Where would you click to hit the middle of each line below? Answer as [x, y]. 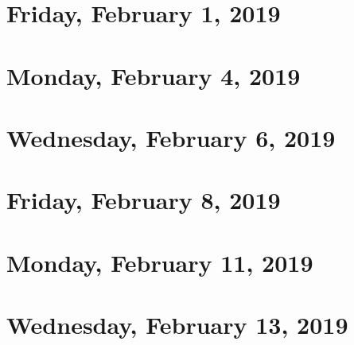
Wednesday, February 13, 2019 [177, 325]
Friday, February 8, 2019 [144, 200]
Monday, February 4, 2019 [154, 75]
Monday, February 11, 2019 [160, 262]
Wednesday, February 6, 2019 [171, 137]
